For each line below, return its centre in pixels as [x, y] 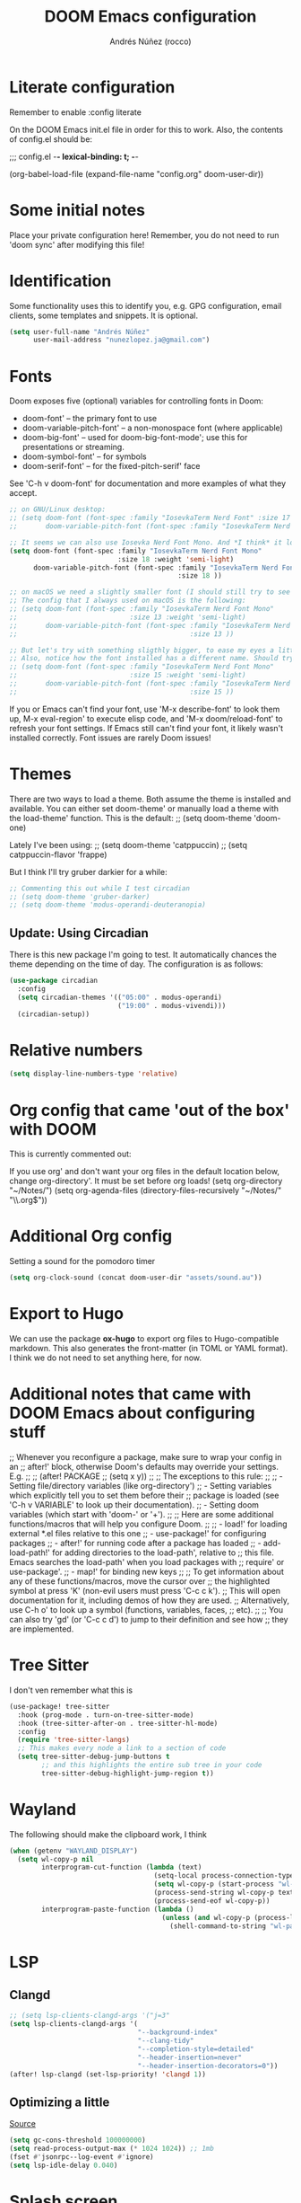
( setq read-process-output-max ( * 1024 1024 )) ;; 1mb [112, 2149]
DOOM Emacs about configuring [132, 1413]
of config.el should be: [51, 139]
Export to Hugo [66, 1314]
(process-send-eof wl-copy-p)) [212, 1901]
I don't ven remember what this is [71, 1690]
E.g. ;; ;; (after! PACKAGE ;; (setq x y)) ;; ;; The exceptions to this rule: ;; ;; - [146, 1476]
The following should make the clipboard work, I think [108, 1834]
